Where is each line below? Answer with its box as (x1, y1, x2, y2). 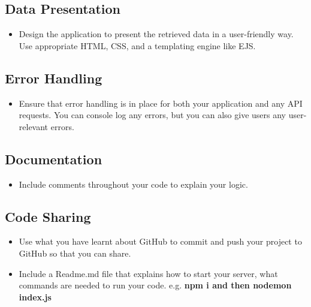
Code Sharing (5, 207, 91, 225)
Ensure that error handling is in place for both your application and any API (19, 97, 303, 109)
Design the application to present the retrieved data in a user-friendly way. (19, 28, 294, 40)
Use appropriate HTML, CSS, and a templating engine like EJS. (19, 39, 256, 52)
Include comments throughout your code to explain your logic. (19, 177, 248, 190)
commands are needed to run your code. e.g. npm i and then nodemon (19, 279, 292, 291)
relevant (19, 120, 49, 133)
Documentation (5, 149, 102, 168)
